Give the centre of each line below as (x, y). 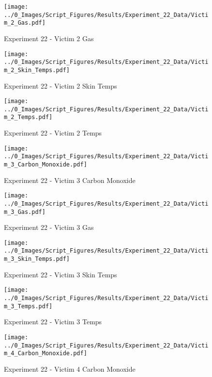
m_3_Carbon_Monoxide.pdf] (45, 165)
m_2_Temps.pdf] (28, 117)
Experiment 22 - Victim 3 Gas (49, 227)
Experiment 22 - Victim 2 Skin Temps (61, 85)
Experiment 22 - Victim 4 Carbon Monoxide (70, 369)
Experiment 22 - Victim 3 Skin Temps (61, 274)
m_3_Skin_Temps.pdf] (37, 259)
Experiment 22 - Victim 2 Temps (53, 133)
